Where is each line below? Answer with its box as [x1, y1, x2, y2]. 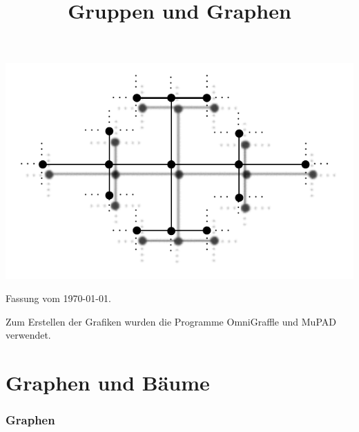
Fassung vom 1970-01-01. [6, 291, 111, 306]
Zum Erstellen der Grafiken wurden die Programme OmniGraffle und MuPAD [6, 314, 336, 328]
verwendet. [6, 328, 51, 342]
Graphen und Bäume [6, 368, 210, 397]
